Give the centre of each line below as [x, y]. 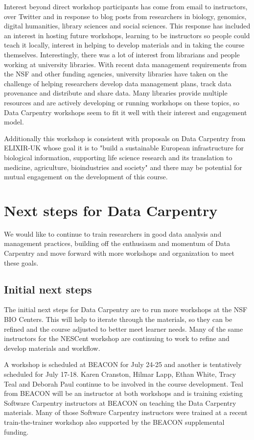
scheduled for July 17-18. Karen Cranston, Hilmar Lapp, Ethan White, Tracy [120, 374]
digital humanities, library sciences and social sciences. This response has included [127, 26]
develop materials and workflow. [52, 348]
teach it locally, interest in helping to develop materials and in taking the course [124, 45]
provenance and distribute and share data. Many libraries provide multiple [116, 93]
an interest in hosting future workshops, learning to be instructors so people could [127, 35]
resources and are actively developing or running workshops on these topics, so [122, 102]
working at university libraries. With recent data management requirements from [125, 64]
